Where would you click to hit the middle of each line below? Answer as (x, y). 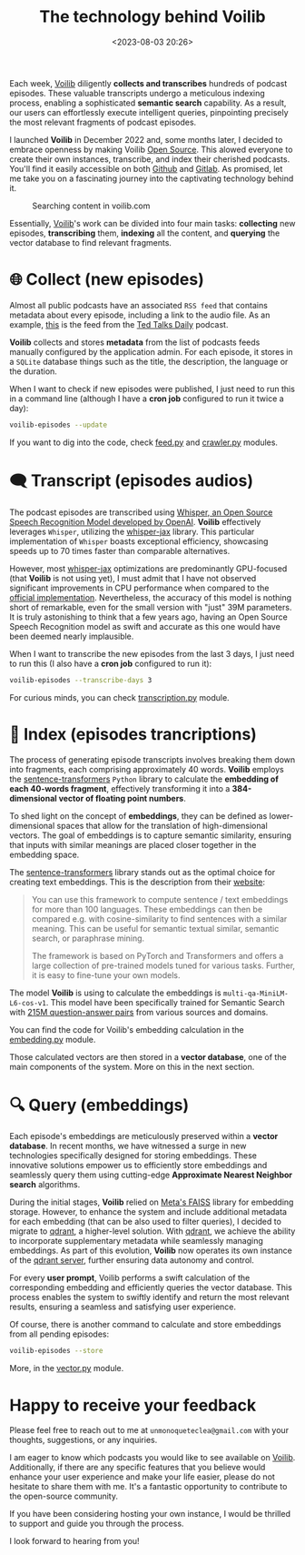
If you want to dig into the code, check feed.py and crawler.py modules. (144, 442)
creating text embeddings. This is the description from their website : (138, 882)
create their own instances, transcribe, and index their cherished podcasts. (150, 159)
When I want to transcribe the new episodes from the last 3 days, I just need (152, 653)
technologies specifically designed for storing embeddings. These (133, 1156)
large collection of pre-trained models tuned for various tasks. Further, (163, 965)
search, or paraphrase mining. (88, 938)
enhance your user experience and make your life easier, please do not (142, 1477)
